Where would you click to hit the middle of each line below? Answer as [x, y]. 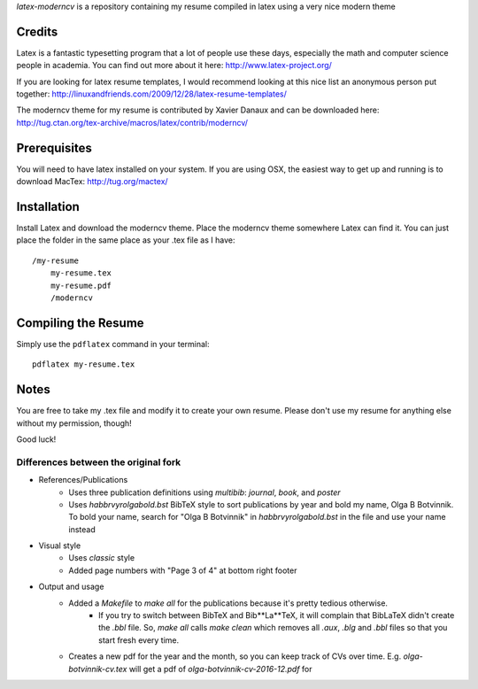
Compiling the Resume [81, 323]
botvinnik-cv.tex [98, 669]
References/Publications [83, 480]
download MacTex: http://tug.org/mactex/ [92, 182]
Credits [37, 31]
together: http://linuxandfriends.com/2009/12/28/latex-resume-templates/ [152, 94]
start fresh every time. [139, 640]
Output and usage [71, 587]
